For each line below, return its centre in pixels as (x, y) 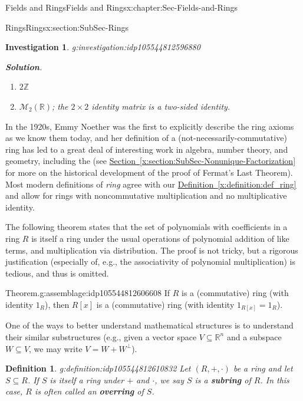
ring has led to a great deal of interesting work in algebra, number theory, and (147, 149)
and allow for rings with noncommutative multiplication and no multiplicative (146, 195)
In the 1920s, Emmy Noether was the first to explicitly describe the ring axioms (150, 126)
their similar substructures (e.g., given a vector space (101, 336)
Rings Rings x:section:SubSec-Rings (67, 27)
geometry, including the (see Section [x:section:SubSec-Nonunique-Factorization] (151, 161)
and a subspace (254, 336)
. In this (275, 379)
